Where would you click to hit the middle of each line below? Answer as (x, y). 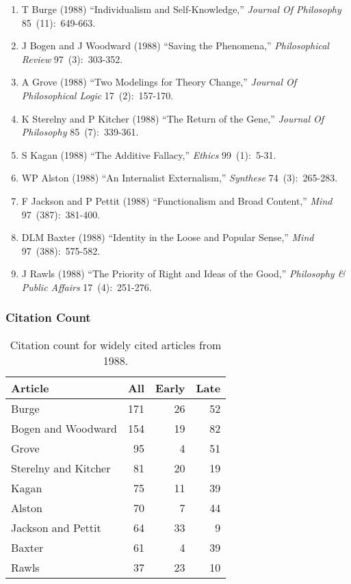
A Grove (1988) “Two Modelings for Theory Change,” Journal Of (159, 82)
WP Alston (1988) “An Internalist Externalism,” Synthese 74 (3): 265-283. (180, 178)
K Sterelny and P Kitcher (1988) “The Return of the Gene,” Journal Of (173, 118)
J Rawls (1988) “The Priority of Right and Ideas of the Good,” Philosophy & (183, 274)
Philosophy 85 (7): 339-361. (80, 132)
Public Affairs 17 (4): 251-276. (87, 287)
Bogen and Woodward (64, 428)
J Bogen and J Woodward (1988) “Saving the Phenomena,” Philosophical (175, 46)
